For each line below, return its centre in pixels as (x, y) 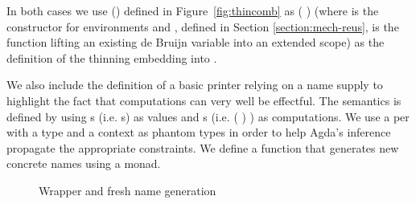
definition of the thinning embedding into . (112, 57)
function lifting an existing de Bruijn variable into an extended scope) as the (196, 42)
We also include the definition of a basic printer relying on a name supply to (195, 85)
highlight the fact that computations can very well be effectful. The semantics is (204, 100)
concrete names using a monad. (84, 163)
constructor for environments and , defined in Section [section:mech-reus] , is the (203, 26)
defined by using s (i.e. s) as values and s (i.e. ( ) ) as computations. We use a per (208, 116)
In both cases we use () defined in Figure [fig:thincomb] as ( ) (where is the (193, 10)
